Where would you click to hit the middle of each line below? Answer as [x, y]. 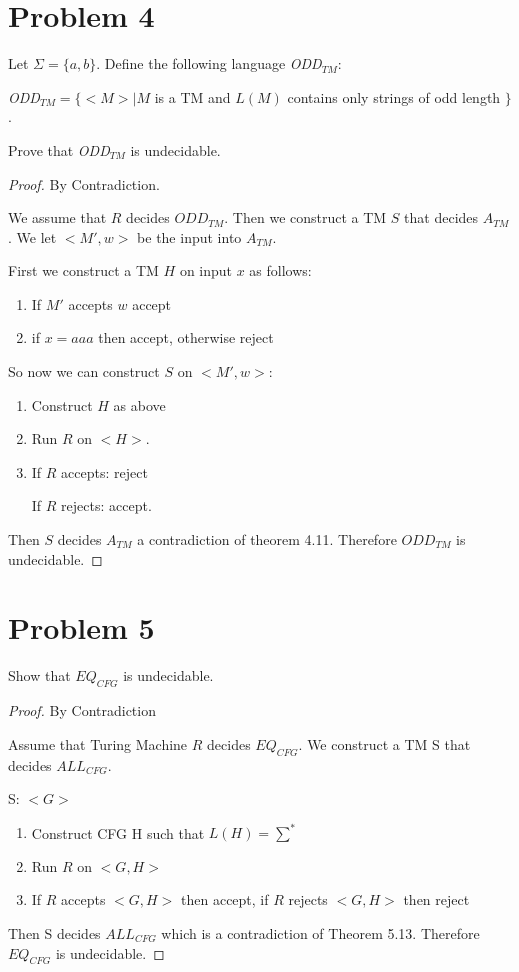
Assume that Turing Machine [98, 743]
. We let [32, 236]
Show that [39, 675]
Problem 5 [81, 627]
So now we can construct [84, 371]
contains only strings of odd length [394, 96]
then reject [436, 899]
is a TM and [192, 96]
